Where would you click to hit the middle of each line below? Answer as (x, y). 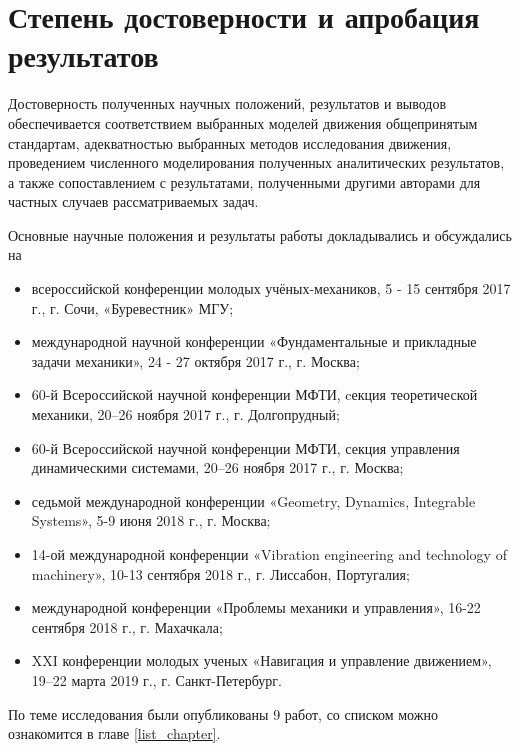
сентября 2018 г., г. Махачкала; (127, 626)
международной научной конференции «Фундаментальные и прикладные (254, 341)
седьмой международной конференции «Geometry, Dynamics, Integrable (253, 500)
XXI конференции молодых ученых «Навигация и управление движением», (261, 660)
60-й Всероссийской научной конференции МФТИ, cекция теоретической (254, 394)
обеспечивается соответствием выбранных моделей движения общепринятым (243, 122)
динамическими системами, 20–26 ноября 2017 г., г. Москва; (217, 467)
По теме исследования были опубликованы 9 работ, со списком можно (223, 713)
